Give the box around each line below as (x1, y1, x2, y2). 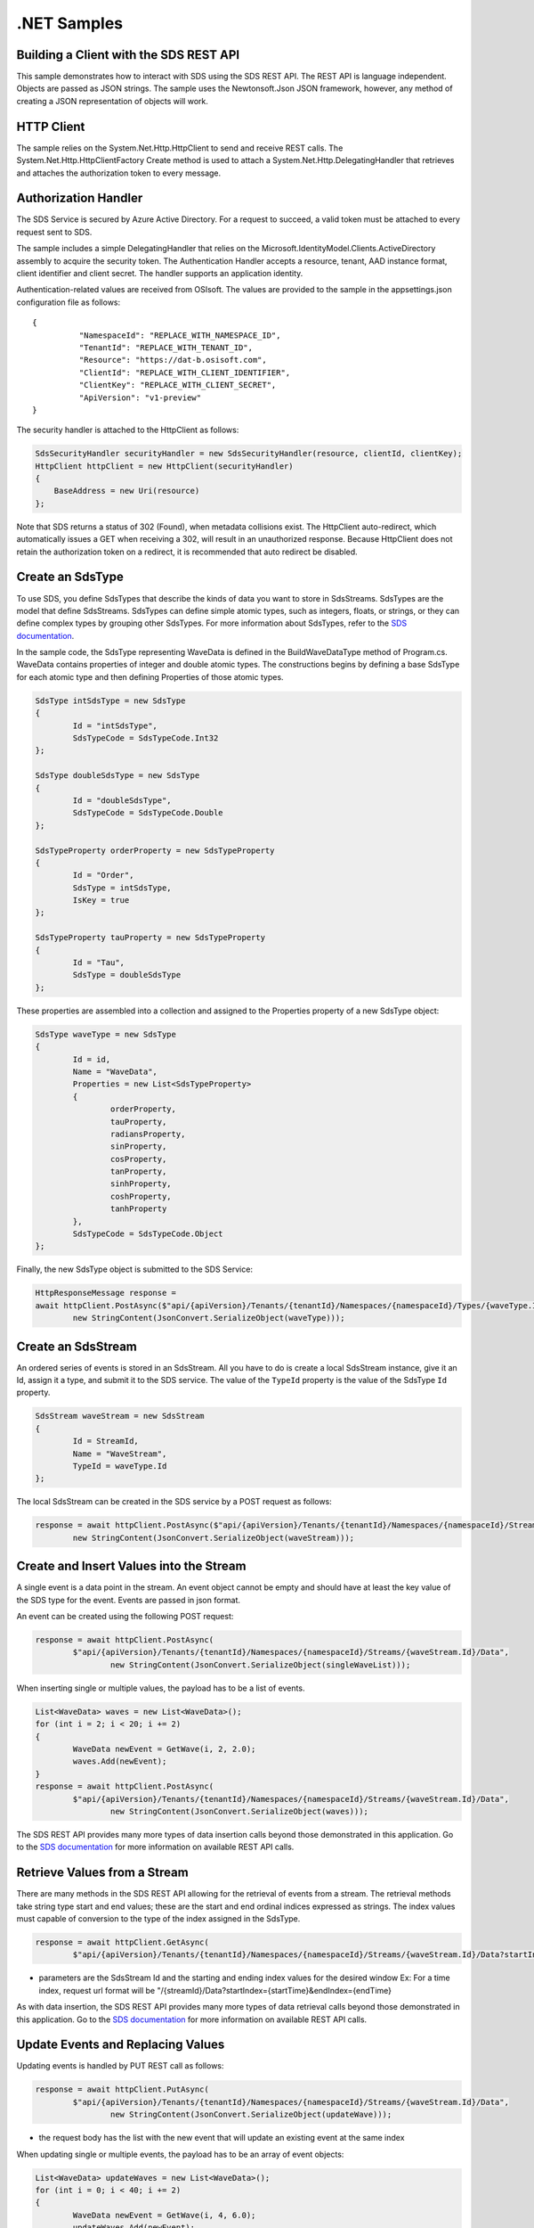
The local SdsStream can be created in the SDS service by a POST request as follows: (16, 1496, 333, 1507)
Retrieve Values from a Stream (16, 1865, 189, 1880)
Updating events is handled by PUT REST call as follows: (16, 2060, 224, 2071)
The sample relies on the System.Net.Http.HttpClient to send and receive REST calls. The (16, 143, 344, 153)
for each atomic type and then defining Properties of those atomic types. (16, 671, 284, 682)
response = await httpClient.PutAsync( (35, 2085, 209, 2094)
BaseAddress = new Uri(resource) (53, 486, 200, 496)
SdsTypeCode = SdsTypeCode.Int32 (72, 733, 219, 743)
